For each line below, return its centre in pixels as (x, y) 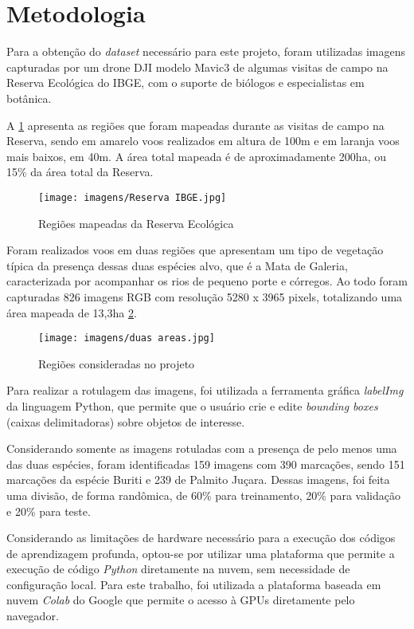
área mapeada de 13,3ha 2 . (72, 312)
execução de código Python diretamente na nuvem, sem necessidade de (178, 569)
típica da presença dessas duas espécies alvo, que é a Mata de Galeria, (177, 265)
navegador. (33, 616)
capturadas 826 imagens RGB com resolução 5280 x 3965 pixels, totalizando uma (205, 296)
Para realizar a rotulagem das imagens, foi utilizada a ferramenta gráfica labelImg (205, 390)
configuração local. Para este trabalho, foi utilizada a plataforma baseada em (194, 584)
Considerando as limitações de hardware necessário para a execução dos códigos (201, 538)
